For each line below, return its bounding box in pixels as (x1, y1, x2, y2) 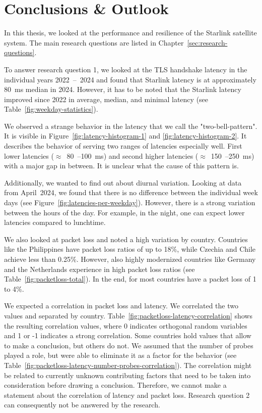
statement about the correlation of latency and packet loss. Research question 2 (4, 389, 250, 400)
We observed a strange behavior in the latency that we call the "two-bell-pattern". (4, 120, 257, 131)
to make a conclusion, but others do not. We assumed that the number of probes (4, 340, 253, 350)
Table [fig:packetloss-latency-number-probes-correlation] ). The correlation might (4, 359, 252, 370)
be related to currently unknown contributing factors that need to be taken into (4, 370, 251, 380)
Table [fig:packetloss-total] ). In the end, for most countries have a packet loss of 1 (4, 273, 256, 284)
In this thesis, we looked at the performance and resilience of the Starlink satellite (4, 27, 257, 38)
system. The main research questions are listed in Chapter (4, 37, 184, 48)
